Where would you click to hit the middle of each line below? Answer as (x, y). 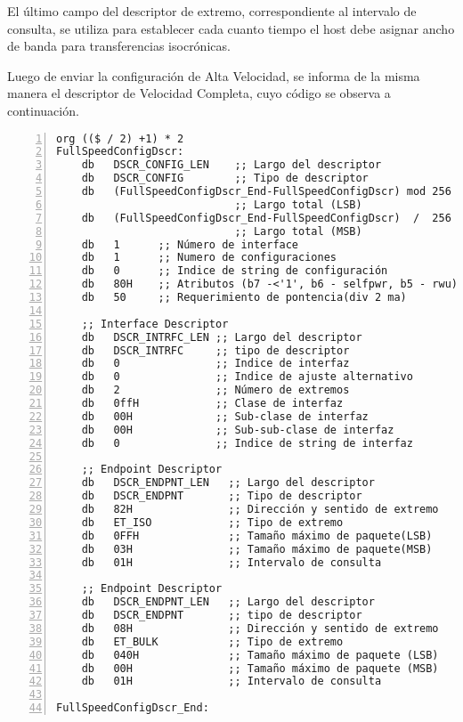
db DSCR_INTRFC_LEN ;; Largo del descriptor (222, 337)
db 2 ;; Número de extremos (215, 390)
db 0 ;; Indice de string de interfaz (247, 443)
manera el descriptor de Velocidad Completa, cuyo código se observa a (199, 93)
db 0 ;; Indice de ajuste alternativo (247, 377)
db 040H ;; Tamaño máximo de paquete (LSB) (260, 655)
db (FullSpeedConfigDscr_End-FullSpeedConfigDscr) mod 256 (266, 192)
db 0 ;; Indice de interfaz (215, 364)
